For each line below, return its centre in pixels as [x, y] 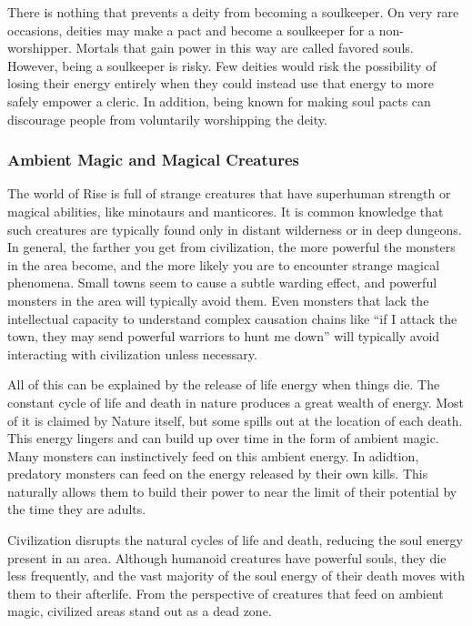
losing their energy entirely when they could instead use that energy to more [221, 83]
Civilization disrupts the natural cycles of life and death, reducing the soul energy [236, 540]
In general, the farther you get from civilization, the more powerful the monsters [231, 247]
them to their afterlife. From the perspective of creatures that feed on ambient [226, 593]
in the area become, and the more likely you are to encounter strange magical [224, 264]
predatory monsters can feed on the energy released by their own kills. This [218, 474]
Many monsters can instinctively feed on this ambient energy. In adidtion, [213, 455]
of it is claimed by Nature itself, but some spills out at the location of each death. [235, 420]
